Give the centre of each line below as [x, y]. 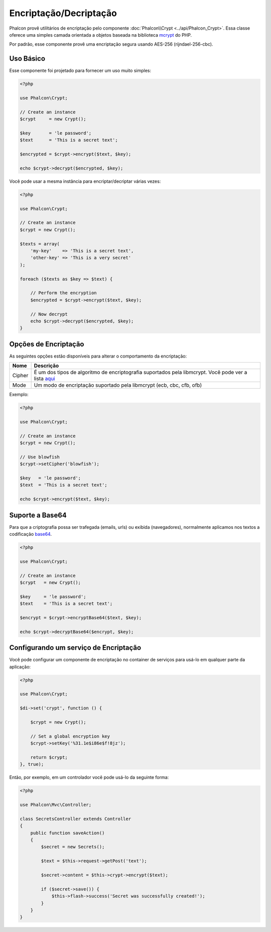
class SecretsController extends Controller [76, 819]
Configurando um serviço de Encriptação [75, 648]
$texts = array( [40, 244]
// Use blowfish [40, 457]
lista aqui [44, 379]
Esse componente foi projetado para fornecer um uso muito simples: [80, 71]
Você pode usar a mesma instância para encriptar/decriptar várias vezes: [85, 181]
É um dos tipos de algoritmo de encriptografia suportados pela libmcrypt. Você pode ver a [141, 373]
